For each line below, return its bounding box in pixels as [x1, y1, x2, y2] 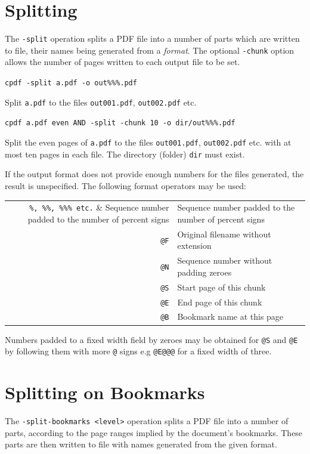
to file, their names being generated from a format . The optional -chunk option [5, 44, 294, 56]
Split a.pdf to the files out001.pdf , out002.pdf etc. [5, 95, 197, 108]
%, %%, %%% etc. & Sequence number [29, 201, 169, 214]
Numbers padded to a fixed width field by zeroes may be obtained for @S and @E [5, 333, 298, 345]
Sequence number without [177, 254, 272, 267]
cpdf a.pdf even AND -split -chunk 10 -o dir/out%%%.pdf [5, 119, 235, 128]
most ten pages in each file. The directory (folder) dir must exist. [5, 147, 245, 160]
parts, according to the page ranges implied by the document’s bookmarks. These [5, 426, 303, 438]
